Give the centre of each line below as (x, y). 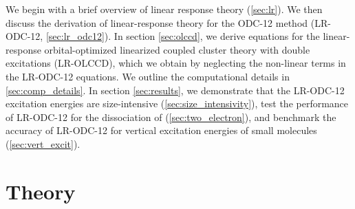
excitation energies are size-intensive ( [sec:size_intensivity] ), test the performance (177, 103)
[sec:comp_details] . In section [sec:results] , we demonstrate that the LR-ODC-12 (175, 90)
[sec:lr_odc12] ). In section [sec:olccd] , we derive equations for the (183, 36)
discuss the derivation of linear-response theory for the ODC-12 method (157, 22)
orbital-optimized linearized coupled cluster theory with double (177, 49)
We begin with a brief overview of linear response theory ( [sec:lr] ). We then (164, 9)
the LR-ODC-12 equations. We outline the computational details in (148, 76)
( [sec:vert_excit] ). (43, 143)
